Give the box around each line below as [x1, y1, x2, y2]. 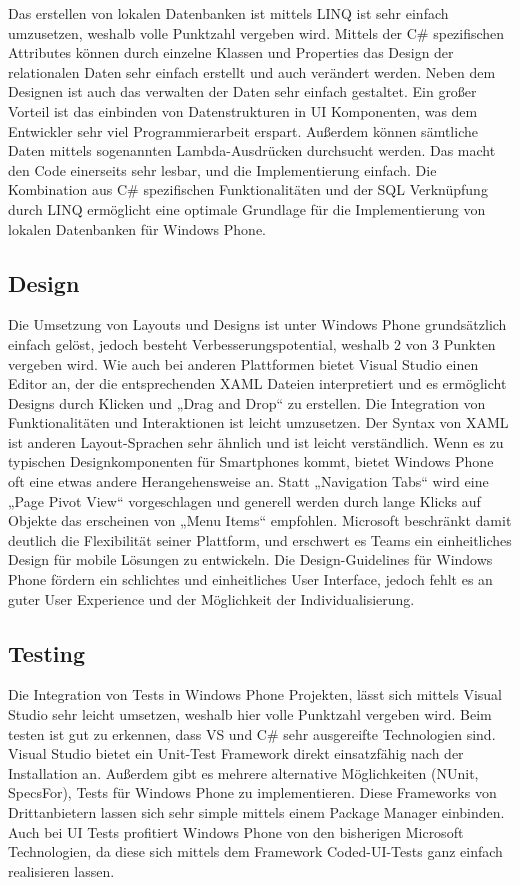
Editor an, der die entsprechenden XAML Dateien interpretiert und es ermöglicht [8, 373, 507, 394]
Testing [8, 637, 85, 668]
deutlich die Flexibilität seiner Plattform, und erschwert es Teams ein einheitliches [8, 529, 512, 550]
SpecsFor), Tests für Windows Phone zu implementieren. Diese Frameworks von [8, 782, 497, 803]
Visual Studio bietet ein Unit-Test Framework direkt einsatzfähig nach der [8, 743, 464, 764]
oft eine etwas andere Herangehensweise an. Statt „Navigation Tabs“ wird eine [8, 471, 489, 492]
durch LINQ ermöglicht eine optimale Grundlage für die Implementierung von [8, 198, 486, 219]
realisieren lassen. [8, 860, 115, 881]
